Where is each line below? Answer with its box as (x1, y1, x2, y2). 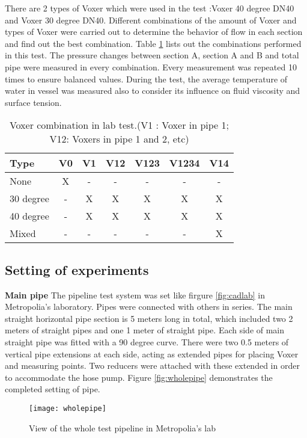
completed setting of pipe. (5, 383, 100, 395)
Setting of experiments (5, 260, 149, 279)
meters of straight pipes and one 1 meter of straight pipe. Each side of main (5, 324, 285, 336)
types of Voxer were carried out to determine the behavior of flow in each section (5, 25, 303, 38)
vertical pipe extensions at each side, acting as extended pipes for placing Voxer (5, 347, 299, 360)
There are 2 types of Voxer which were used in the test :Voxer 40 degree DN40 (5, 2, 294, 14)
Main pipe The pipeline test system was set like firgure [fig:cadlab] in (5, 288, 266, 301)
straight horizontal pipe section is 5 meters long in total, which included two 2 (5, 312, 293, 324)
